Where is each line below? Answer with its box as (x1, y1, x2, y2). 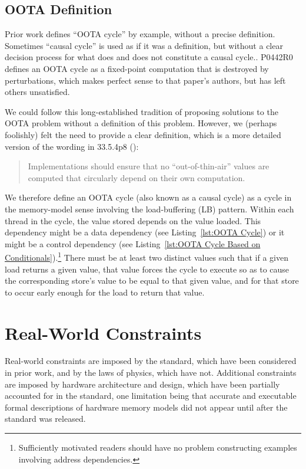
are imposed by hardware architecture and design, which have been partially (5, 378, 280, 390)
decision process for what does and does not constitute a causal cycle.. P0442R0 (5, 51, 293, 63)
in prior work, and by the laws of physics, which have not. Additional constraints (5, 366, 297, 379)
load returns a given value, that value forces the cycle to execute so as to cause (5, 263, 290, 275)
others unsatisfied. (5, 86, 70, 98)
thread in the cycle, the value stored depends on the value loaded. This (5, 214, 261, 227)
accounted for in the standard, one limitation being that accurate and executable (5, 389, 297, 402)
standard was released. (5, 412, 86, 425)
